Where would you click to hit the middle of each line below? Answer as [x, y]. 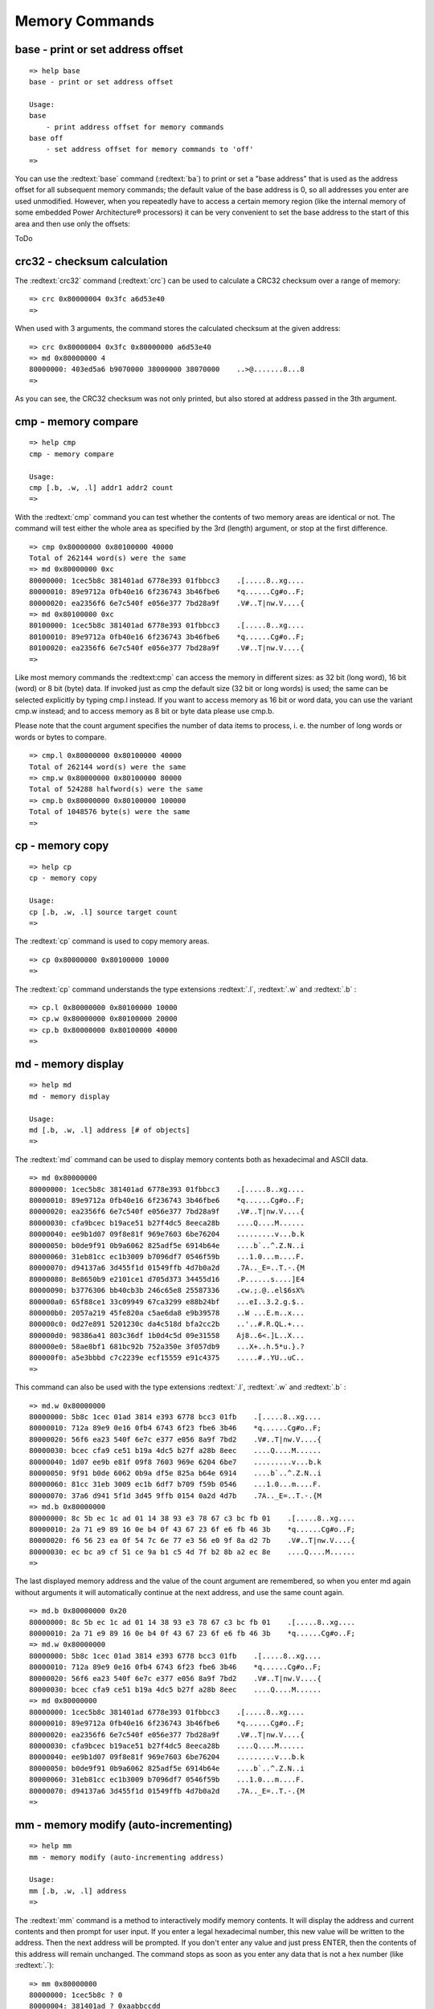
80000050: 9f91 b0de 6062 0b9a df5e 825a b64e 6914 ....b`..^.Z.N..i [175, 1473]
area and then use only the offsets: [72, 223]
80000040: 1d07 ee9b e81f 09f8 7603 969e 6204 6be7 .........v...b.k [175, 1462]
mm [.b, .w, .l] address [78, 1891]
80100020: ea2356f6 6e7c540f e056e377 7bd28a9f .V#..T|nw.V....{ [167, 648]
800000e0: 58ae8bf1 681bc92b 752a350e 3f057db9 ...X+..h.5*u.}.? [167, 1347]
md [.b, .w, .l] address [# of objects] [110, 1130]
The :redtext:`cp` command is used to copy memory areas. [112, 941]
